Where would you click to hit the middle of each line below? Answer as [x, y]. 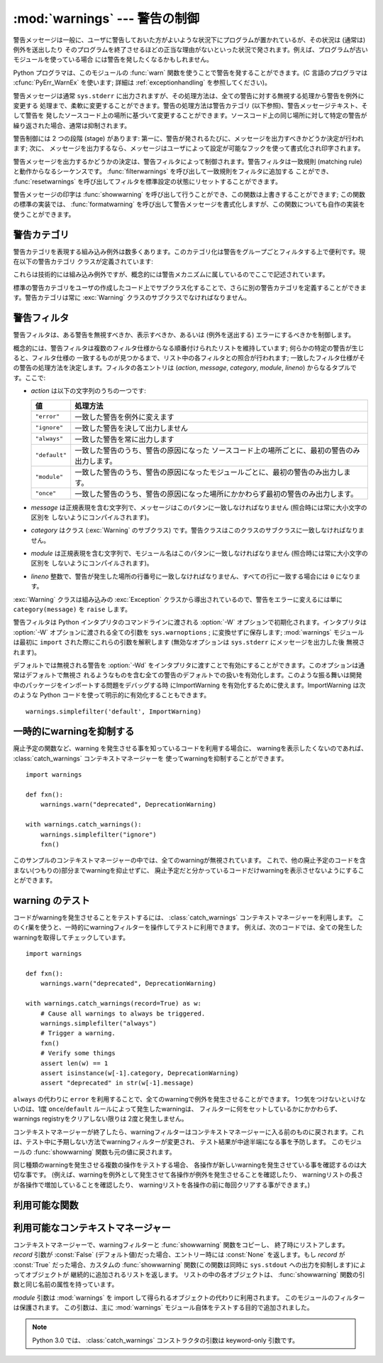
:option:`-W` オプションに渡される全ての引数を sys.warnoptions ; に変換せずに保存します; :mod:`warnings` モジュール [189, 632]
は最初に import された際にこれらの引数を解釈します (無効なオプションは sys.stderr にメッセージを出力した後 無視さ [189, 642]
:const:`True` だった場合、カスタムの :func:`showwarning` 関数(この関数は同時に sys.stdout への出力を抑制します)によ [190, 1264]
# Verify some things [78, 1053]
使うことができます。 [44, 214]
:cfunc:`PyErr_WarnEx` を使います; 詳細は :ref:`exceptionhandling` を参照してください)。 [142, 82]
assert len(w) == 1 [74, 1063]
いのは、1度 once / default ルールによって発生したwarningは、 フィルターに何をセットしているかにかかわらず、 [177, 1109]
